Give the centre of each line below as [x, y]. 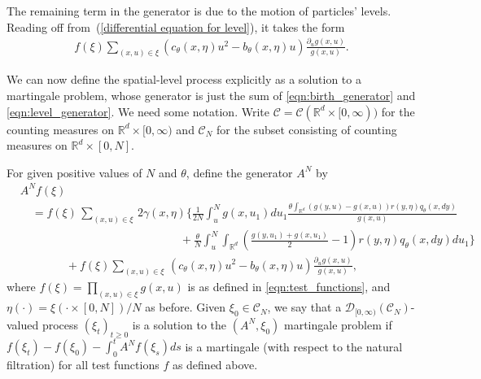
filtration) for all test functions [83, 364]
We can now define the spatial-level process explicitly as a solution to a [184, 79]
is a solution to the [179, 324]
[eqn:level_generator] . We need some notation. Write [138, 111]
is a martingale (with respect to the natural [294, 346]
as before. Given [186, 307]
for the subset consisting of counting [307, 129]
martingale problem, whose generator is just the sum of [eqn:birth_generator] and [211, 96]
